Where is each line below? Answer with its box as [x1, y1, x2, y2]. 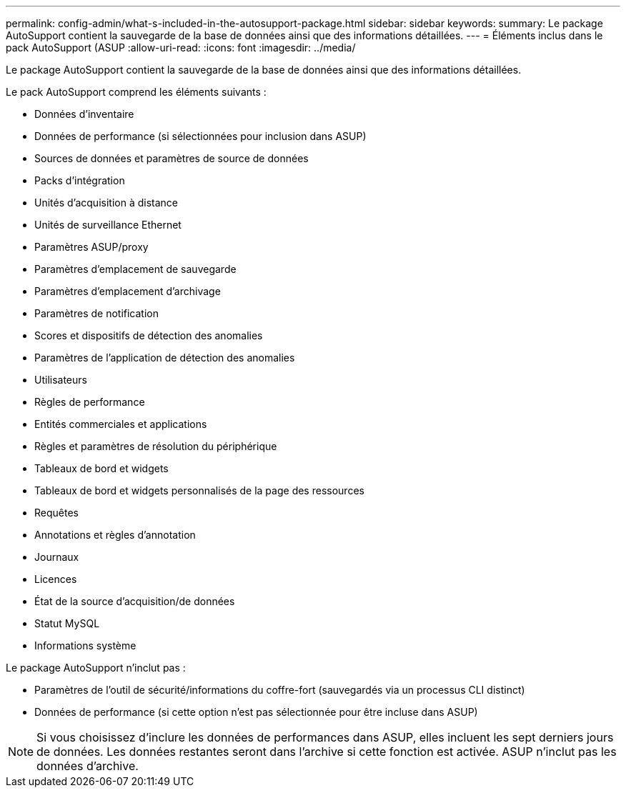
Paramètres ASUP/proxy [34, 241, 149, 253]
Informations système [34, 639, 136, 652]
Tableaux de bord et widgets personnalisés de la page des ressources [34, 484, 364, 497]
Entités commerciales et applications [34, 418, 207, 430]
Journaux [34, 551, 79, 563]
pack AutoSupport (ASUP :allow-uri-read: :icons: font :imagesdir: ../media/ [6, 41, 356, 54]
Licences [34, 573, 77, 585]
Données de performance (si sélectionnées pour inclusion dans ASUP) [34, 130, 367, 142]
